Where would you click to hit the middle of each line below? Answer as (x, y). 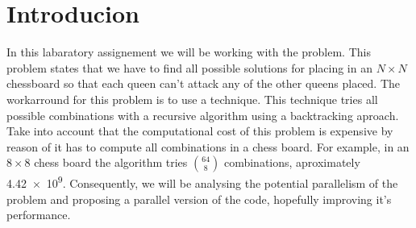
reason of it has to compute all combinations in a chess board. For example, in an (208, 146)
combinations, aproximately (292, 162)
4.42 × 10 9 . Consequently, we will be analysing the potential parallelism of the (202, 182)
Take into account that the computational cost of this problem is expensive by (200, 131)
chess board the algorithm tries (111, 162)
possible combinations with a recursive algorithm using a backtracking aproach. (203, 115)
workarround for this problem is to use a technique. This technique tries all (192, 99)
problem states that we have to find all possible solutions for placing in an (189, 67)
